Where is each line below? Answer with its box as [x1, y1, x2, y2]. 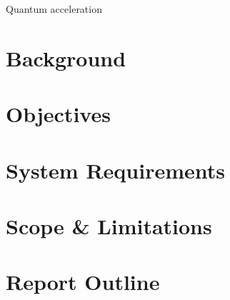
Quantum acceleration [6, 1, 102, 16]
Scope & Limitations [6, 211, 212, 240]
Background [6, 43, 126, 72]
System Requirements [6, 155, 225, 184]
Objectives [6, 99, 111, 129]
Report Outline [6, 267, 160, 296]
